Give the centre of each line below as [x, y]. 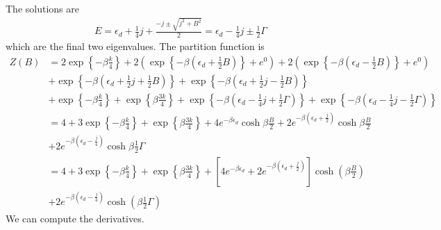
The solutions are [42, 8]
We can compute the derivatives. [75, 219]
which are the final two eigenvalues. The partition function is [135, 46]
